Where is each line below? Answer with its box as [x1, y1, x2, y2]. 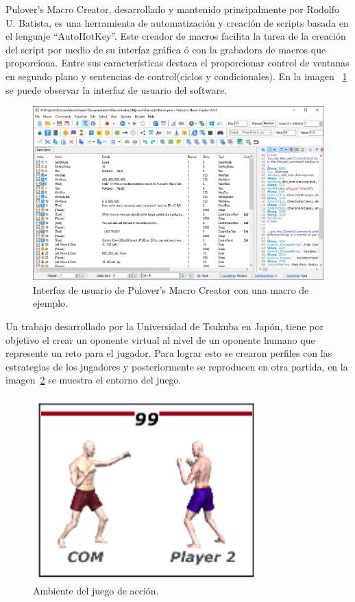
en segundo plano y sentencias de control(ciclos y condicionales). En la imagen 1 [5, 68, 347, 83]
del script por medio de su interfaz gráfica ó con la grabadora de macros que [5, 42, 326, 56]
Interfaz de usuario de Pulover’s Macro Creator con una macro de [33, 282, 309, 297]
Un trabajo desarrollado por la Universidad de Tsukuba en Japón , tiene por [5, 319, 323, 333]
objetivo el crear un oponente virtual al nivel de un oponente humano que [5, 332, 315, 347]
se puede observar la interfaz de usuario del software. [5, 82, 228, 97]
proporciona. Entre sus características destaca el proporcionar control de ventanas [5, 55, 350, 70]
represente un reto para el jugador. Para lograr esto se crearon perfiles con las [5, 346, 332, 360]
